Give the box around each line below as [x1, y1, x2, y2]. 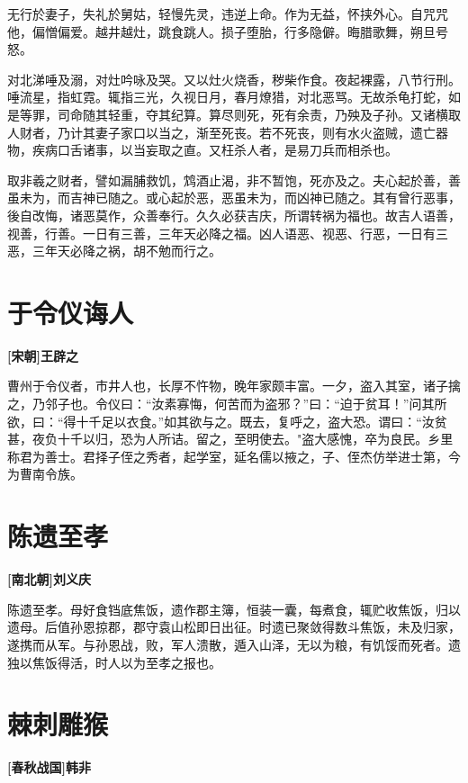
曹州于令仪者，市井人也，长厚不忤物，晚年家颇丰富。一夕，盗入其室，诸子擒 [7, 376, 461, 395]
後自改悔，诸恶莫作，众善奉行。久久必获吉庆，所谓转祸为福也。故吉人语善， [7, 205, 461, 224]
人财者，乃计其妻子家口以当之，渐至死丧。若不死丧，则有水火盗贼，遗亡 [7, 122, 436, 141]
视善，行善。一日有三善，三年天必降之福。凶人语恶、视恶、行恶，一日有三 [7, 223, 448, 242]
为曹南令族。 [7, 464, 83, 483]
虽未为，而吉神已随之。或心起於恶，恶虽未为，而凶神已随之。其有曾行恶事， [7, 188, 461, 207]
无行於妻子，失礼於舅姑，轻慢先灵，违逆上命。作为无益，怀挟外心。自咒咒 [7, 4, 448, 22]
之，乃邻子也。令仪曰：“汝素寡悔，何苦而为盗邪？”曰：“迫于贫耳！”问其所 [7, 394, 447, 413]
